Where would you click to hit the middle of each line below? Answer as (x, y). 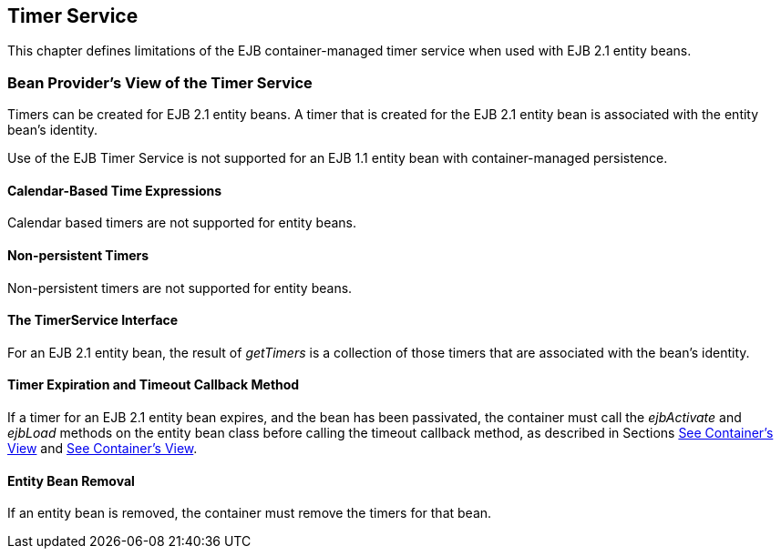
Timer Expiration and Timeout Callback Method (154, 385)
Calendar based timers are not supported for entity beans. (182, 223)
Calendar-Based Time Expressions (115, 190)
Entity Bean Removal (71, 480)
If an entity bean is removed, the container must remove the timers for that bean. (250, 513)
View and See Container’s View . (103, 449)
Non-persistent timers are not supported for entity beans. (180, 288)
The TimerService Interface (93, 320)
